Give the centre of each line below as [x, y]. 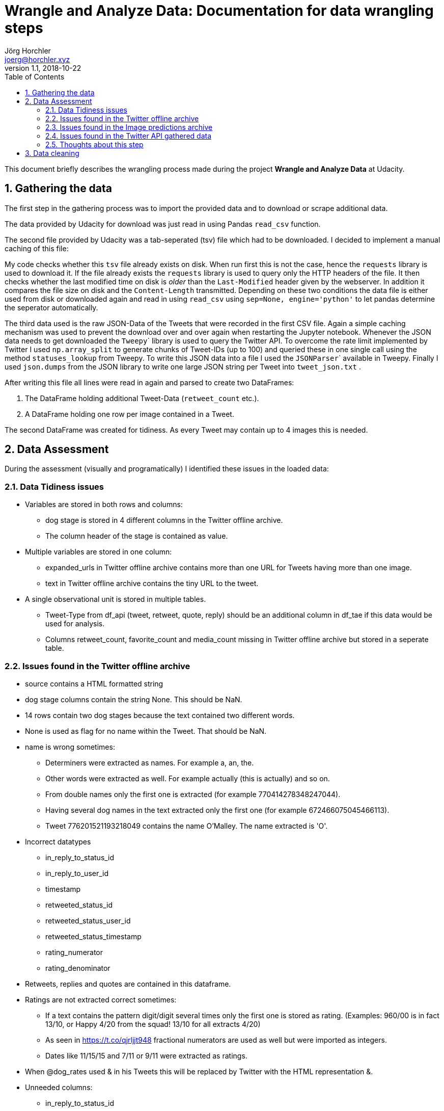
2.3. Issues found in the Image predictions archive [129, 127]
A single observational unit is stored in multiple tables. [116, 599]
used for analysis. [75, 624]
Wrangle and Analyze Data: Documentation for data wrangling [219, 11]
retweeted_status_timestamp [93, 936]
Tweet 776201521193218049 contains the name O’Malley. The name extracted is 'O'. [187, 826]
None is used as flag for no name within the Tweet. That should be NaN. [146, 731]
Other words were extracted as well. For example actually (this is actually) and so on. [188, 778]
